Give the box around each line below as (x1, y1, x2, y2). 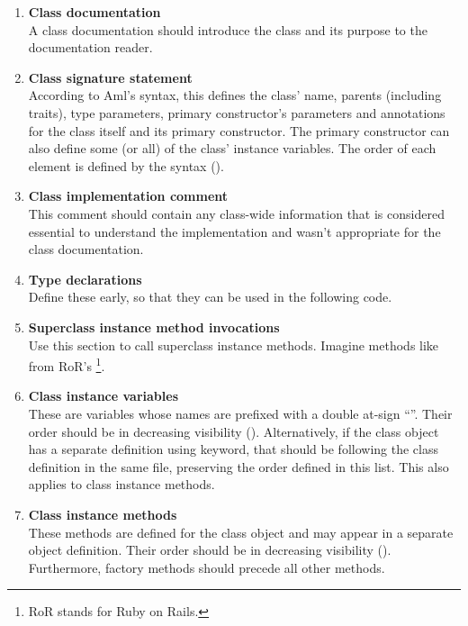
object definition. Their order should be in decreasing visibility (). (28, 540, 391, 559)
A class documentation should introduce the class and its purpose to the (28, 20, 427, 39)
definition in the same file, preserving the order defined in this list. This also (28, 457, 449, 476)
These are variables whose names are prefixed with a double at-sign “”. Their (28, 404, 453, 422)
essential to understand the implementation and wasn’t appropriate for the (28, 222, 441, 240)
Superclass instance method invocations (28, 317, 280, 336)
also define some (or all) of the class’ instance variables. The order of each (28, 139, 436, 158)
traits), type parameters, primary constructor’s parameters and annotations (28, 103, 445, 122)
